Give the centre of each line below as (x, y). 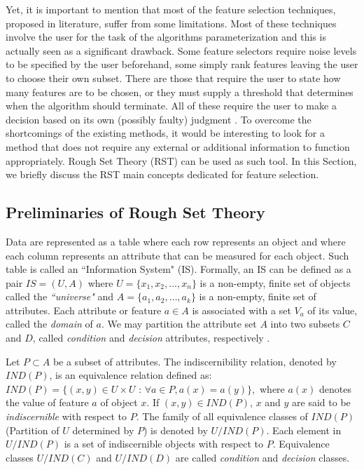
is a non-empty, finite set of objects (275, 282)
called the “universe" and (60, 296)
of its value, (332, 310)
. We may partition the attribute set (179, 324)
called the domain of (49, 324)
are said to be (321, 402)
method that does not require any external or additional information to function (178, 146)
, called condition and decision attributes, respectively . (151, 338)
